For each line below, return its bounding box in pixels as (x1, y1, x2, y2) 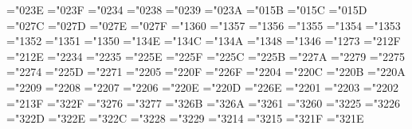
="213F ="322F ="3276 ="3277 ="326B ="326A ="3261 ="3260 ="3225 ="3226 (6, 94, 400, 111)
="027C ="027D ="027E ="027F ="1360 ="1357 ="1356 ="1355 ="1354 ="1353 (6, 17, 401, 33)
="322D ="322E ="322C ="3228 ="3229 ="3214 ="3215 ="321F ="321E (6, 110, 364, 127)
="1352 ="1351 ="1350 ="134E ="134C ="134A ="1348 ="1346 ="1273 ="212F (6, 32, 401, 49)
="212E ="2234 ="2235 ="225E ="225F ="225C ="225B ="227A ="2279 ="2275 (6, 47, 405, 64)
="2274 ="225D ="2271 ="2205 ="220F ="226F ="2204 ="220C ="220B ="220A (6, 63, 406, 80)
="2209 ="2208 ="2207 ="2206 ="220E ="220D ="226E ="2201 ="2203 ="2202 (6, 78, 398, 95)
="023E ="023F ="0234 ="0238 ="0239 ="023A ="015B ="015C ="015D (6, 2, 367, 17)
